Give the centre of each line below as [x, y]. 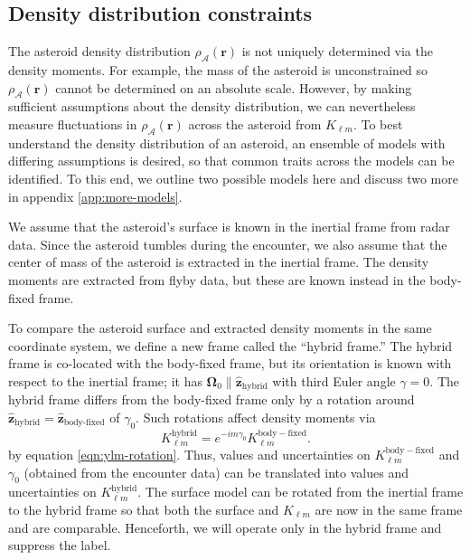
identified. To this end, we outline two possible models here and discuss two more [233, 178]
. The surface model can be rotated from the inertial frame [301, 492]
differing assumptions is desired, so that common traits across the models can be [231, 161]
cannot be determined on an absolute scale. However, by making [234, 87]
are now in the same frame [389, 509]
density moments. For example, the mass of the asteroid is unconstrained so [218, 70]
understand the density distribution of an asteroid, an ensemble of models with [227, 142]
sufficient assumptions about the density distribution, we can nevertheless [212, 106]
